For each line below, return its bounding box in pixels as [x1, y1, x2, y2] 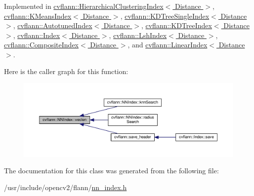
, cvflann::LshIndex [109, 30, 167, 40]
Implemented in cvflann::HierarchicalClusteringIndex [4, 1, 164, 11]
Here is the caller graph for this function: [4, 66, 128, 76]
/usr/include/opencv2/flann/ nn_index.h [4, 182, 127, 192]
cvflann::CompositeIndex [4, 39, 79, 50]
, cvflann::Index [13, 30, 60, 40]
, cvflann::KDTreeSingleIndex [120, 10, 210, 21]
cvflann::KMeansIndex [4, 10, 72, 21]
